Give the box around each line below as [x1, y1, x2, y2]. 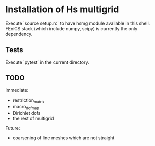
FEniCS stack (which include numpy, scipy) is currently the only [5, 25, 138, 31]
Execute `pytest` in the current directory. [5, 59, 89, 65]
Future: [5, 125, 20, 131]
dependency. [5, 31, 33, 37]
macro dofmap [12, 104, 39, 111]
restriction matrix [12, 97, 45, 104]
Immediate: [5, 87, 29, 93]
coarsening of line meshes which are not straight [12, 135, 115, 141]
